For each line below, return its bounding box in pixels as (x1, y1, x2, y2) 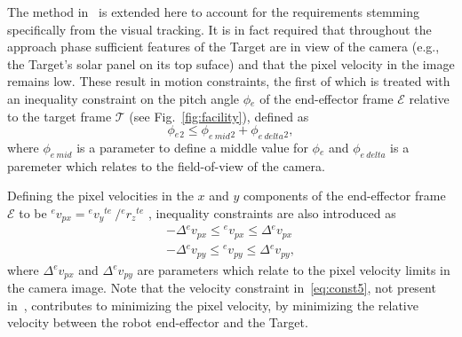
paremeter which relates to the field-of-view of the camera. (7, 156, 325, 175)
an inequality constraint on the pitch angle (7, 89, 240, 107)
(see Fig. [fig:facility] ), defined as (129, 106, 309, 125)
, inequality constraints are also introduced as (147, 203, 396, 222)
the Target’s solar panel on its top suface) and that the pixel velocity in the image (7, 54, 455, 73)
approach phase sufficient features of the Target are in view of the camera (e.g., (7, 37, 440, 56)
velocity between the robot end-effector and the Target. (7, 313, 308, 332)
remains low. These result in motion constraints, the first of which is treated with (7, 72, 450, 90)
